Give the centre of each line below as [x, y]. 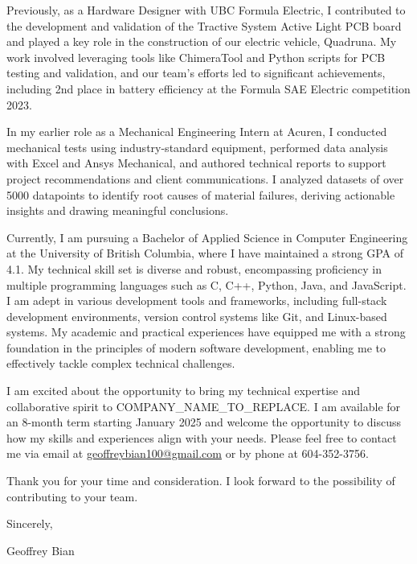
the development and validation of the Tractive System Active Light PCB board [204, 25]
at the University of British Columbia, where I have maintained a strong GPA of [205, 253]
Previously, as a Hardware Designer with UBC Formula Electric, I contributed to [206, 10]
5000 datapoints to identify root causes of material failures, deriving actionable [201, 194]
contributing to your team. [72, 496]
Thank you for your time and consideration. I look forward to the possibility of [201, 481]
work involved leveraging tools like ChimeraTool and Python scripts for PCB [196, 57]
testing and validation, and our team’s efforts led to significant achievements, [196, 73]
